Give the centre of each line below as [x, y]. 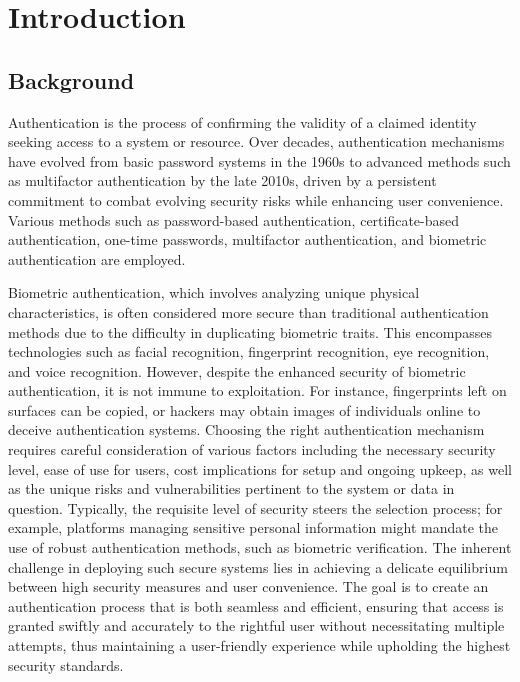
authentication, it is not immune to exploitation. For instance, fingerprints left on [257, 390]
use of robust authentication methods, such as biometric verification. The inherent [260, 547]
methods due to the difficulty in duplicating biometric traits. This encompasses [250, 331]
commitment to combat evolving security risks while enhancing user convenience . [256, 199]
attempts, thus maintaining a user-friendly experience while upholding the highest [259, 645]
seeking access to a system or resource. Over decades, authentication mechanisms [256, 141]
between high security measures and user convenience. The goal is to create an [248, 586]
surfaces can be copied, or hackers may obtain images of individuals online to [244, 409]
